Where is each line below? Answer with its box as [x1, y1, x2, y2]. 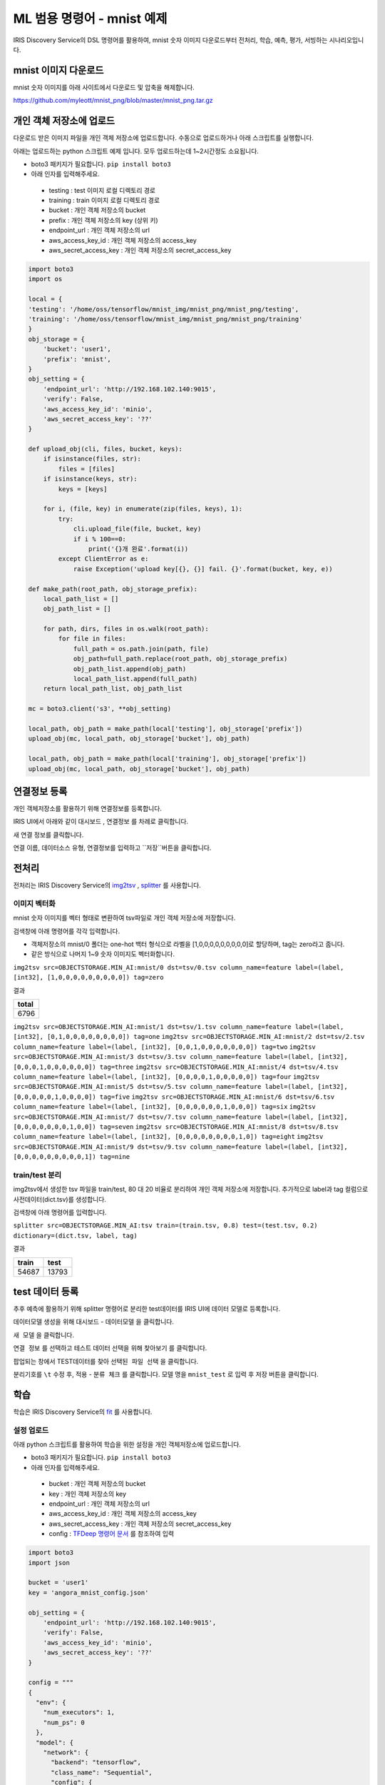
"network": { [43, 1749, 89, 1756]
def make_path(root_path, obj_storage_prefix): [28, 585, 197, 593]
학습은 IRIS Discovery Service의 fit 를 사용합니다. [13, 1407, 153, 1416]
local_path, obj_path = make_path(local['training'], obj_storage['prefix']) [28, 755, 307, 763]
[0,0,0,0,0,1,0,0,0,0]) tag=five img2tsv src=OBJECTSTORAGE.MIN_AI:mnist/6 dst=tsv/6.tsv [13, 1092, 335, 1101]
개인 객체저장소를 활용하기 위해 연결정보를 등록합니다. [13, 804, 162, 813]
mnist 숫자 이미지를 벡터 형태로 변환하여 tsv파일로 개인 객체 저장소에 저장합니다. [13, 914, 236, 922]
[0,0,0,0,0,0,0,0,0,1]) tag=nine [13, 1153, 130, 1161]
